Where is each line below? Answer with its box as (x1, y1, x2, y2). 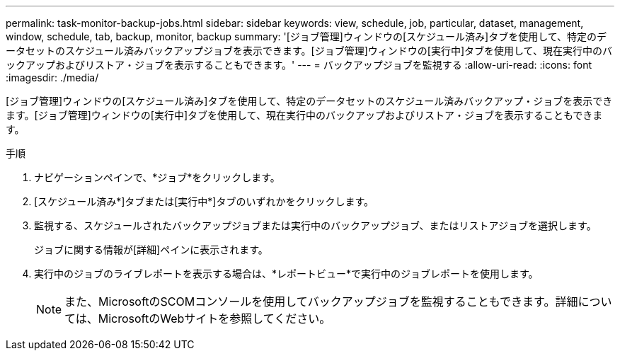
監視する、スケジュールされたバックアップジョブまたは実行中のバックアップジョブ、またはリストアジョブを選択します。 (34, 219, 597, 231)
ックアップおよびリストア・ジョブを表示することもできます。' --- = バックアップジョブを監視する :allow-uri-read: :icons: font (6, 59, 592, 71)
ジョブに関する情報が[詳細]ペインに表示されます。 (34, 243, 268, 255)
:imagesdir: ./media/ (6, 71, 99, 84)
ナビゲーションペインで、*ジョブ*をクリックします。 (34, 171, 280, 183)
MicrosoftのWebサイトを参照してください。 (98, 311, 331, 326)
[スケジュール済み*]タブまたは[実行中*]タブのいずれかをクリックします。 (34, 195, 374, 207)
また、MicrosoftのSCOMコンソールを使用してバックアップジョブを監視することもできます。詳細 (64, 294, 578, 309)
